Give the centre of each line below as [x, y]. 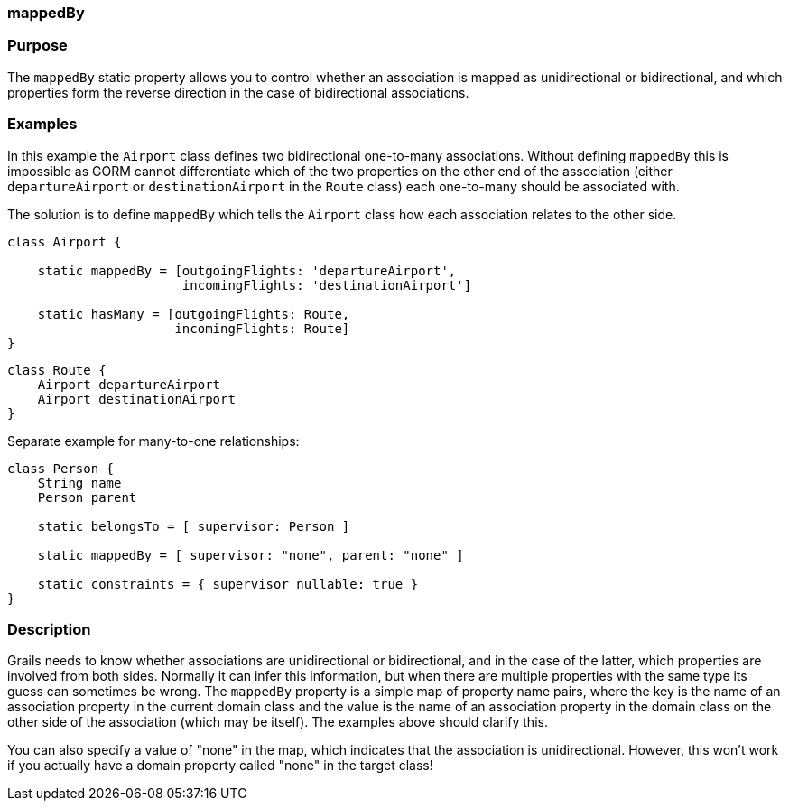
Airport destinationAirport [136, 399]
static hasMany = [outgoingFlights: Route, [194, 314]
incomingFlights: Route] [262, 328]
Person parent [87, 497]
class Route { [57, 370]
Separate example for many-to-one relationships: [153, 441]
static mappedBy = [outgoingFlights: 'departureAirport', [247, 270]
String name [79, 483]
